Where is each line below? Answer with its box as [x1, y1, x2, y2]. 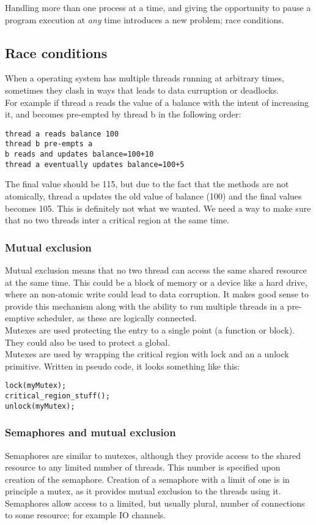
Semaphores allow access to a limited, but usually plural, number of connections [5, 496, 305, 509]
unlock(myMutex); [5, 401, 75, 411]
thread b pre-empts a [5, 140, 93, 149]
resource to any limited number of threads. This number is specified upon [5, 461, 281, 474]
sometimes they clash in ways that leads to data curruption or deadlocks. [5, 83, 279, 96]
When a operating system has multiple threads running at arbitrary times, [5, 72, 284, 84]
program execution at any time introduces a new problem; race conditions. [5, 13, 284, 26]
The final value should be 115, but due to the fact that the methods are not [5, 177, 289, 190]
